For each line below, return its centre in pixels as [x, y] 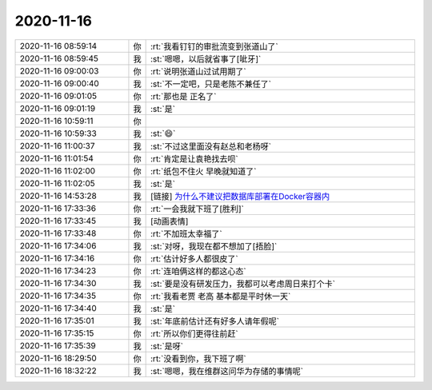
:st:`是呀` [167, 346]
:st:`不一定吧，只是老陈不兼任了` [211, 84]
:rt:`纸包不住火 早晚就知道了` [204, 171]
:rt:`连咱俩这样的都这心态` [199, 271]
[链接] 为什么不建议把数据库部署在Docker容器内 [240, 196]
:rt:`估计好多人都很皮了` [195, 258]
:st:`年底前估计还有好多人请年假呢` [215, 321]
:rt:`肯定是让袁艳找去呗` [195, 158]
